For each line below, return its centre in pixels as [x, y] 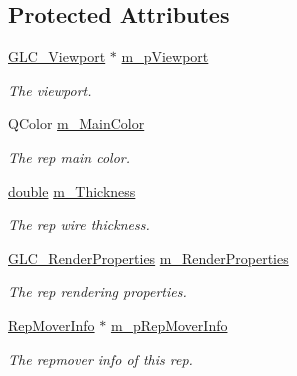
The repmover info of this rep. [100, 358]
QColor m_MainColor [76, 123]
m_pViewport [165, 56]
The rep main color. [69, 156]
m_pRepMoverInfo [169, 324]
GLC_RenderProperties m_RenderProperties [148, 257]
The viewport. [50, 89]
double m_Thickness [72, 190]
